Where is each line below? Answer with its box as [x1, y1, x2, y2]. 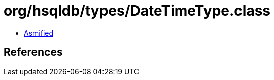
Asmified [24, 28, 54, 37]
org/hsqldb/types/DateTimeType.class [4, 2, 271, 19]
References [4, 46, 63, 59]
